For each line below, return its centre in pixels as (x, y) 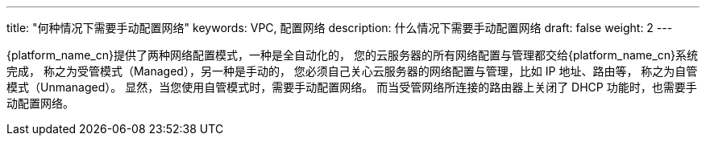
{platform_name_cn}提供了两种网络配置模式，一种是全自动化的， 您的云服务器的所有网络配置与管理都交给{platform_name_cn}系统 (352, 55)
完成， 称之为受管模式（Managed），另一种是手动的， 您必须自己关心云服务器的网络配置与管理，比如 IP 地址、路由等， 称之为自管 (352, 71)
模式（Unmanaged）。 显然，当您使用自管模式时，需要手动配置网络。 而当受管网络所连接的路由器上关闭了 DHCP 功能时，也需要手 (352, 87)
